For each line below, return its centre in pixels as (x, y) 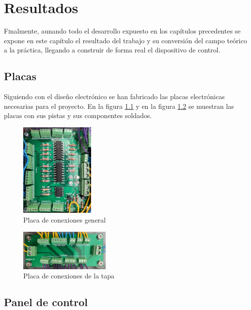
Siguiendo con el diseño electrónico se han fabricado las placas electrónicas (114, 96)
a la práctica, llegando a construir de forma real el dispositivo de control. (112, 50)
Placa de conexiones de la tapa (69, 276)
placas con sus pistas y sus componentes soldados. (78, 115)
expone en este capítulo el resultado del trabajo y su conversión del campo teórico (125, 40)
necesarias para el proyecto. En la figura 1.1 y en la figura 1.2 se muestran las (119, 106)
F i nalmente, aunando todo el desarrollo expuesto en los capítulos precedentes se (122, 31)
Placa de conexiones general (65, 219)
